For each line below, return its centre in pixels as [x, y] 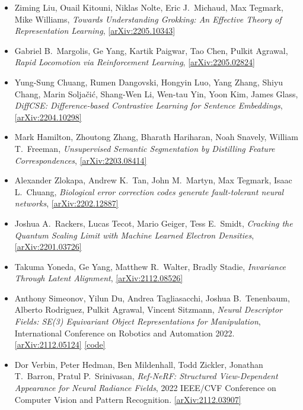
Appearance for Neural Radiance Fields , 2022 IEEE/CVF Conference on [145, 388]
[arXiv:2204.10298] [48, 117]
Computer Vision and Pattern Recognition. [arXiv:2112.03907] [128, 399]
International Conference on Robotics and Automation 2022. [125, 333]
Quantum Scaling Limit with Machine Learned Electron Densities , [134, 235]
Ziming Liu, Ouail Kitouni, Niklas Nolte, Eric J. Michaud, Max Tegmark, [149, 7]
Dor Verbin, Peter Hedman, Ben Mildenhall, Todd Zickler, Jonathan [139, 364]
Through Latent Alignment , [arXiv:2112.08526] [99, 278]
